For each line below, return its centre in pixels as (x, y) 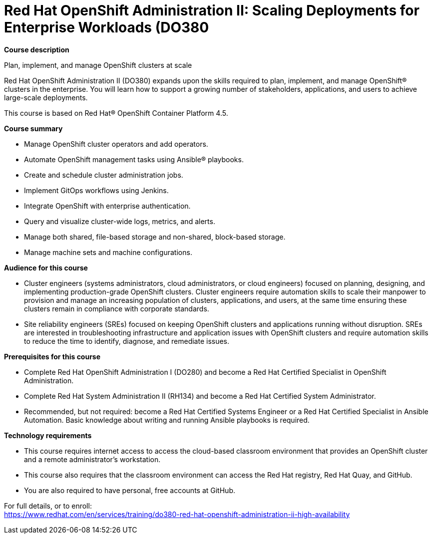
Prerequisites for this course (52, 356)
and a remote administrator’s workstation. (92, 459)
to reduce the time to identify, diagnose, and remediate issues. (127, 341)
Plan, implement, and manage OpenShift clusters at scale (98, 65)
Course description (37, 49)
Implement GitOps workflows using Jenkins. (96, 190)
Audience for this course (46, 268)
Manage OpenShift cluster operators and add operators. (116, 144)
